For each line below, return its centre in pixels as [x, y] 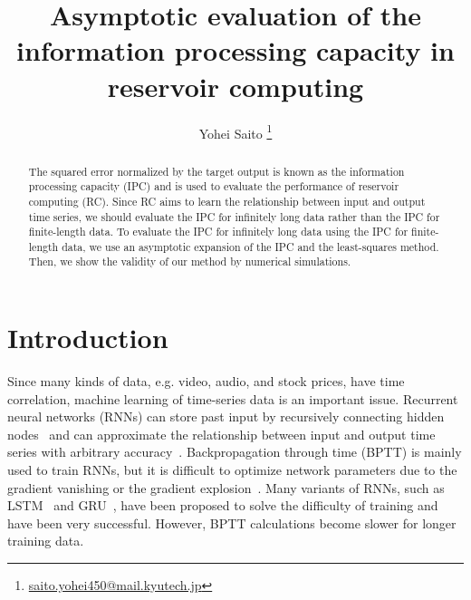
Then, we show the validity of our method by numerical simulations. [190, 261]
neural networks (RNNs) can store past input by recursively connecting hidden [226, 416]
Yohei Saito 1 [235, 131]
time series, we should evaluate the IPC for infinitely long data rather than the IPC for [234, 216]
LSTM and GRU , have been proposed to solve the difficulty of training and [223, 505]
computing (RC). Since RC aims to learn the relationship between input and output [227, 201]
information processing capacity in [235, 50]
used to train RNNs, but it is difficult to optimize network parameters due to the [232, 470]
